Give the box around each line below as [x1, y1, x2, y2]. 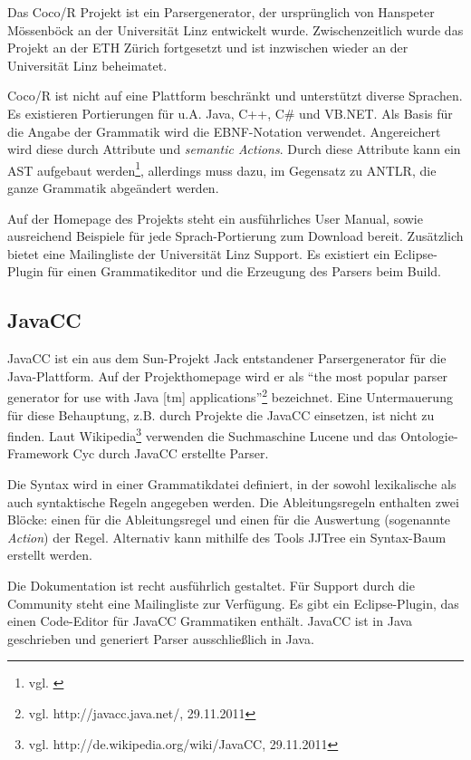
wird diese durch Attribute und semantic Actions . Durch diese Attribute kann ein [7, 139, 461, 159]
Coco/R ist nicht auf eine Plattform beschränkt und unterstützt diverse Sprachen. [7, 86, 463, 105]
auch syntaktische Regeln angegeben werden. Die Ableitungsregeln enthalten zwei [7, 492, 459, 511]
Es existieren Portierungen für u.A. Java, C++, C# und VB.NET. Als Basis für [7, 103, 453, 122]
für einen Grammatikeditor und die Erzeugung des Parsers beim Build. [47, 262, 441, 281]
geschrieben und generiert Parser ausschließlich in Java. [7, 629, 314, 648]
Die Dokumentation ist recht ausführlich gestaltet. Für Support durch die [7, 576, 415, 595]
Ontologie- [400, 426, 458, 445]
